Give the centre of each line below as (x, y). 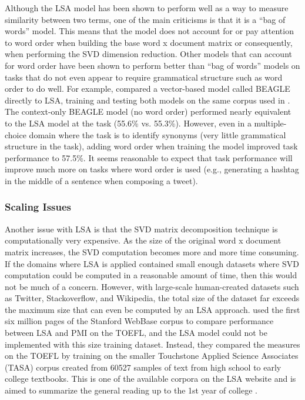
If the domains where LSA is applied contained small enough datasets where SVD (152, 263)
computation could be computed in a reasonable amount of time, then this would (151, 275)
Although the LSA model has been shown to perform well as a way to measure (147, 8)
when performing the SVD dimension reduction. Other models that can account (148, 54)
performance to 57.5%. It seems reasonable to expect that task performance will (149, 157)
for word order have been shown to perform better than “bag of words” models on (152, 65)
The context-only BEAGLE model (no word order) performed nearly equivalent (148, 111)
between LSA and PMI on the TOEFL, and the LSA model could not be (136, 333)
